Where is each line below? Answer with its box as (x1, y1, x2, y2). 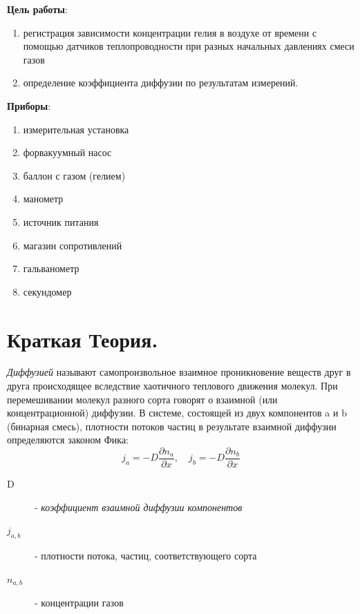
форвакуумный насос (23, 145, 112, 160)
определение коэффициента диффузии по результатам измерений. (23, 75, 299, 90)
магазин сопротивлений (23, 238, 122, 252)
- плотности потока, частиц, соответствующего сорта (35, 548, 257, 563)
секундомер (23, 284, 72, 298)
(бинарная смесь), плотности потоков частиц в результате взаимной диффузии (7, 419, 337, 433)
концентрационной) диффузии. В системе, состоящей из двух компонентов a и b (7, 405, 347, 420)
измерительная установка (23, 122, 129, 136)
